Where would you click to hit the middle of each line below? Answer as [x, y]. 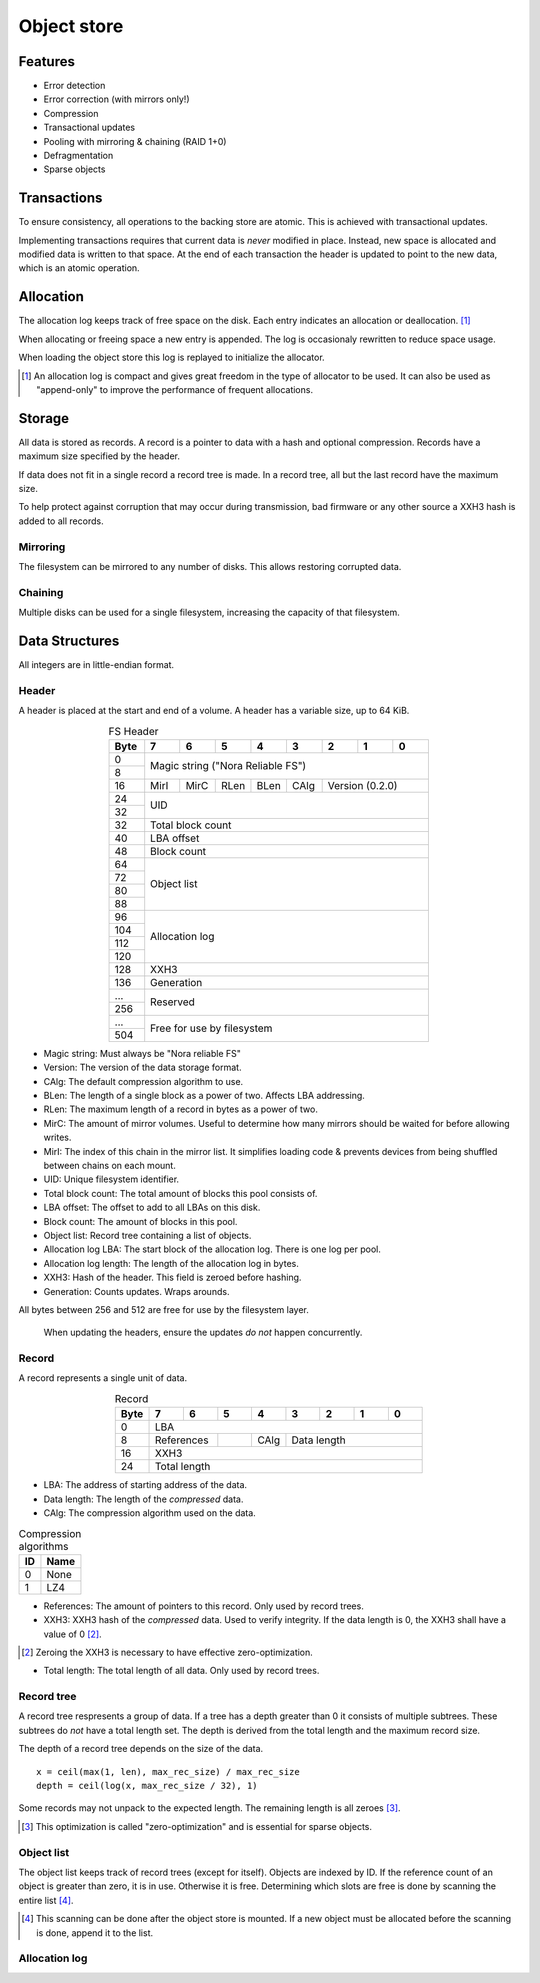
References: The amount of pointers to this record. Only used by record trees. [203, 1606]
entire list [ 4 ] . [46, 1900]
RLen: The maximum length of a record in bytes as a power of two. [181, 1109]
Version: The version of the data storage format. [142, 1067]
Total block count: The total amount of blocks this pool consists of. [180, 1193]
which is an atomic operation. [79, 268]
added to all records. [61, 521]
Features [46, 61]
